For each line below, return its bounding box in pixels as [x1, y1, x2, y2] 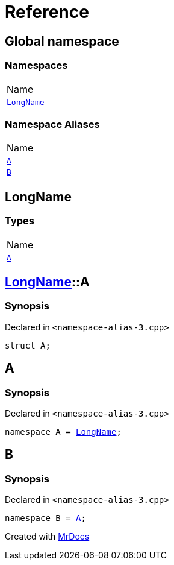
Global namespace [5, 33, 119, 49]
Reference [5, 2, 89, 22]
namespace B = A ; [5, 513, 86, 523]
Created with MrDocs [5, 531, 90, 542]
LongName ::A [5, 274, 90, 289]
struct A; [5, 340, 51, 350]
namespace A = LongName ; [5, 426, 122, 437]
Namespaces [5, 59, 68, 72]
